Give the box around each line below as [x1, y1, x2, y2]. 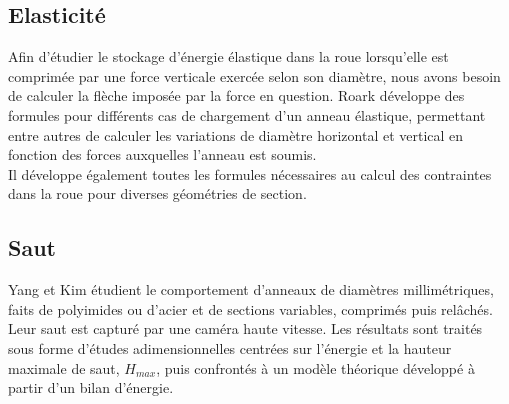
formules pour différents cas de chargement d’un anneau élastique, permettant [8, 104, 486, 125]
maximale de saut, [8, 357, 120, 378]
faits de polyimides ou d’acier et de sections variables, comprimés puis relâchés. [8, 298, 493, 319]
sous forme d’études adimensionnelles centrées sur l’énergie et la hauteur [8, 337, 452, 358]
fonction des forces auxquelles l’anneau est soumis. [8, 144, 317, 165]
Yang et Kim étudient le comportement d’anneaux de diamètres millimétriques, [8, 279, 494, 300]
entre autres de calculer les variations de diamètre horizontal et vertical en [8, 124, 464, 145]
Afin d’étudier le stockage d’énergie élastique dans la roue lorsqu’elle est [8, 46, 449, 67]
